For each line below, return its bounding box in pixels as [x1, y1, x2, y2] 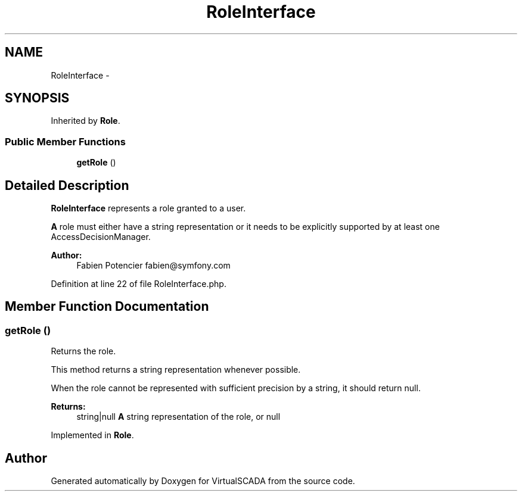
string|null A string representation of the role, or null [76, 411, 281, 422]
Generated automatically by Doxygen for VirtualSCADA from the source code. [51, 476, 355, 486]
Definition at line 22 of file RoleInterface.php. [51, 279, 226, 289]
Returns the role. [51, 346, 116, 357]
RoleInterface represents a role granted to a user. [51, 203, 246, 214]
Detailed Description [5, 177, 129, 193]
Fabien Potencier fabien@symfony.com [76, 260, 231, 271]
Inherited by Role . [51, 116, 120, 126]
